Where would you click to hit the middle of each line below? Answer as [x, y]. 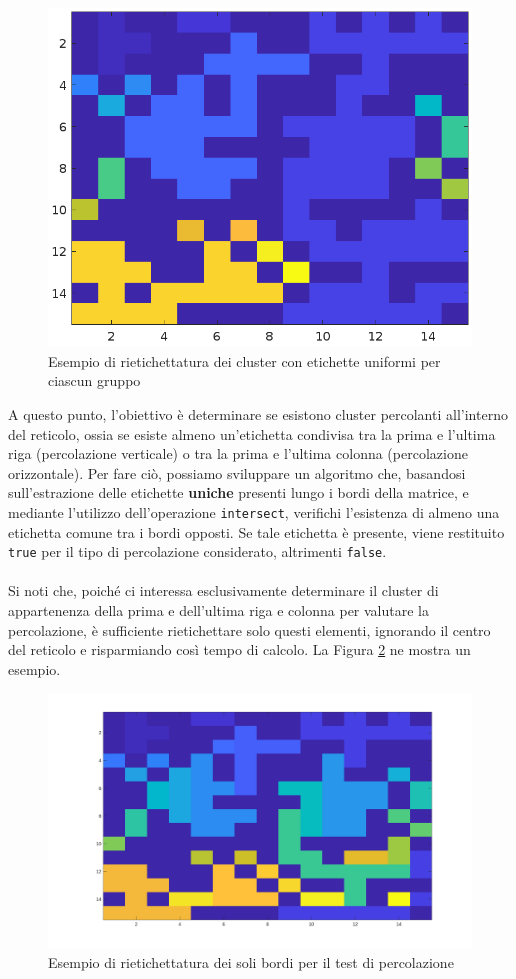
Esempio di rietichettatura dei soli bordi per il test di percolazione [251, 962]
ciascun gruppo [94, 380]
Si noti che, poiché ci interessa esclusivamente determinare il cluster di [223, 590]
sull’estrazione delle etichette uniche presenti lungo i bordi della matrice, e [238, 492]
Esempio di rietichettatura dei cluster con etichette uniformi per [244, 360]
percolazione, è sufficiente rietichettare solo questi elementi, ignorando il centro [249, 629]
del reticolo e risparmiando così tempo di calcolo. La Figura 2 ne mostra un [239, 649]
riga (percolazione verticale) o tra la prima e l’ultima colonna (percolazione [238, 453]
